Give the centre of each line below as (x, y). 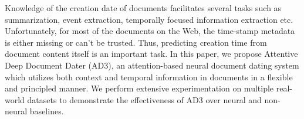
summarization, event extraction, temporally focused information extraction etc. (149, 19)
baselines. (47, 111)
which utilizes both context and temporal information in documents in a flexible (149, 76)
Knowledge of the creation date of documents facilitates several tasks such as (143, 8)
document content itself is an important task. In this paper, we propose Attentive (151, 54)
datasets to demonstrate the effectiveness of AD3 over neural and (144, 99)
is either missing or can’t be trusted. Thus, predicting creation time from (136, 42)
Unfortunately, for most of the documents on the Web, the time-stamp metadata (150, 31)
